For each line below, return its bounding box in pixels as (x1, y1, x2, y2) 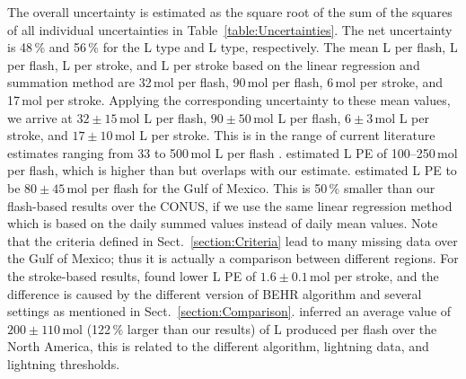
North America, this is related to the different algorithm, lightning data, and (7, 337, 429, 356)
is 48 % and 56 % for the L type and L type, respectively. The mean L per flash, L (7, 38, 458, 57)
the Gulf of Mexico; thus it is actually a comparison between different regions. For (7, 249, 459, 268)
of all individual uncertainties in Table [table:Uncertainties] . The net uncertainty (7, 20, 453, 39)
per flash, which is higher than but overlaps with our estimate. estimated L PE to (7, 161, 457, 180)
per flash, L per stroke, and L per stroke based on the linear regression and (7, 55, 420, 74)
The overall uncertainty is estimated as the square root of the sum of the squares (7, 3, 453, 21)
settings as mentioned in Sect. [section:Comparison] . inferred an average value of (7, 302, 452, 321)
